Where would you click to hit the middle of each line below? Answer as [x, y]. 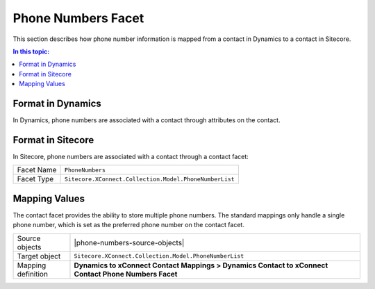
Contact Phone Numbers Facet [126, 274]
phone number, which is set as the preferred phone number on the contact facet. [128, 225]
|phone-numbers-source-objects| [129, 242]
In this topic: [31, 51]
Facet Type [35, 179]
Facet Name [37, 170]
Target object [39, 256]
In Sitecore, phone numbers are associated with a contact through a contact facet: [131, 156]
